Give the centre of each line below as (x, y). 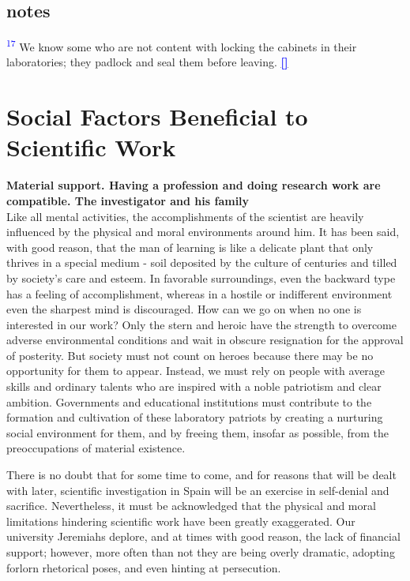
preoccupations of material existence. (96, 448)
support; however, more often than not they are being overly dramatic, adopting (201, 552)
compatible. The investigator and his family (128, 200)
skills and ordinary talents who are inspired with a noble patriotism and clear (194, 386)
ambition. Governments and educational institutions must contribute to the (189, 401)
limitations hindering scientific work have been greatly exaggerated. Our (181, 521)
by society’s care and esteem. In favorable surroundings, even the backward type (201, 277)
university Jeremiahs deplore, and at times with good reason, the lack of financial (203, 536)
